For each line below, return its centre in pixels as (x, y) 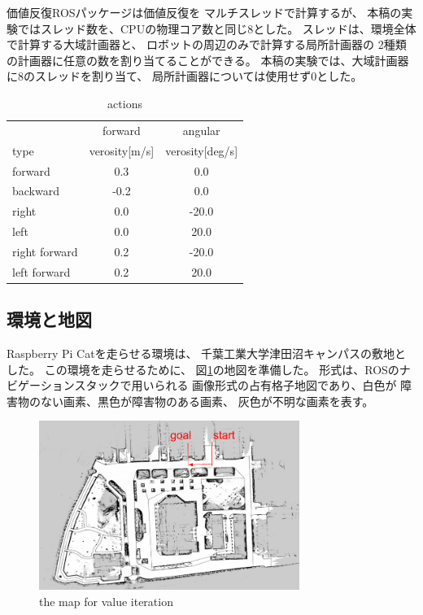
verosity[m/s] (122, 150)
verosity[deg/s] (202, 150)
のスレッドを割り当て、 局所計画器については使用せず (168, 76)
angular (201, 130)
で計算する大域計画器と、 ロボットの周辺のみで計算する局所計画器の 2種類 (207, 44)
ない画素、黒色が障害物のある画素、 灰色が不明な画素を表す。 (207, 401)
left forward (41, 271)
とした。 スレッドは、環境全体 (335, 28)
